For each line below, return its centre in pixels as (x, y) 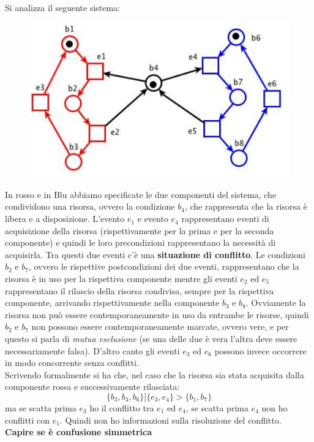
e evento (153, 219)
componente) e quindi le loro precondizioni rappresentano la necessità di (140, 242)
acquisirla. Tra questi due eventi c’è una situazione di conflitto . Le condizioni (155, 254)
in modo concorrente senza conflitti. (72, 363)
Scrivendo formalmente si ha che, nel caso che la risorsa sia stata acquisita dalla (155, 374)
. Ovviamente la (276, 303)
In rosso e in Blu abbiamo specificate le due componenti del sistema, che (141, 194)
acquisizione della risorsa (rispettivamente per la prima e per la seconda (140, 230)
